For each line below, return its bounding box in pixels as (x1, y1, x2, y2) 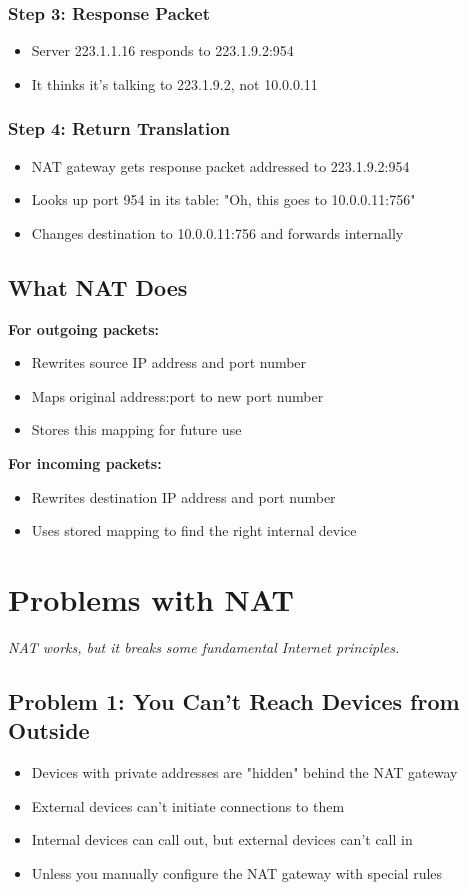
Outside (8, 715, 90, 746)
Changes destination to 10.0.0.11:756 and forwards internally (31, 222, 404, 243)
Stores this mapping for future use (31, 419, 242, 440)
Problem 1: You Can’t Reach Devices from (8, 685, 460, 716)
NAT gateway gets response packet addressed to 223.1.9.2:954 (31, 155, 410, 176)
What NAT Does (8, 271, 188, 302)
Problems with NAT (8, 578, 294, 619)
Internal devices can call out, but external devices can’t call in (31, 829, 413, 850)
